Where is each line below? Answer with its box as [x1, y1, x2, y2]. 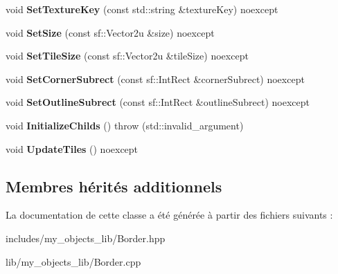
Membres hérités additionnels [6, 175, 222, 197]
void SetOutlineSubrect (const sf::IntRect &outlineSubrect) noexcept [6, 95, 310, 109]
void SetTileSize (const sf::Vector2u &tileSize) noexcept [6, 48, 249, 63]
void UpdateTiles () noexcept [6, 141, 139, 156]
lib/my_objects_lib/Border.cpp [6, 254, 141, 268]
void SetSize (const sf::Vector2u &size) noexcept [6, 25, 215, 39]
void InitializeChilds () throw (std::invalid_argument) [6, 118, 244, 132]
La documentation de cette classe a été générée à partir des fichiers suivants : [6, 208, 333, 222]
